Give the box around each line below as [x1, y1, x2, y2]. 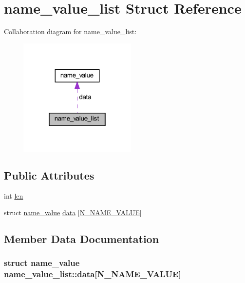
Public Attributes [4, 168, 94, 183]
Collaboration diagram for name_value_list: [4, 26, 137, 37]
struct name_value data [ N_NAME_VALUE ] [4, 207, 142, 217]
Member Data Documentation [4, 231, 159, 246]
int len [4, 191, 23, 201]
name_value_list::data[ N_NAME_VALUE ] [4, 267, 181, 280]
